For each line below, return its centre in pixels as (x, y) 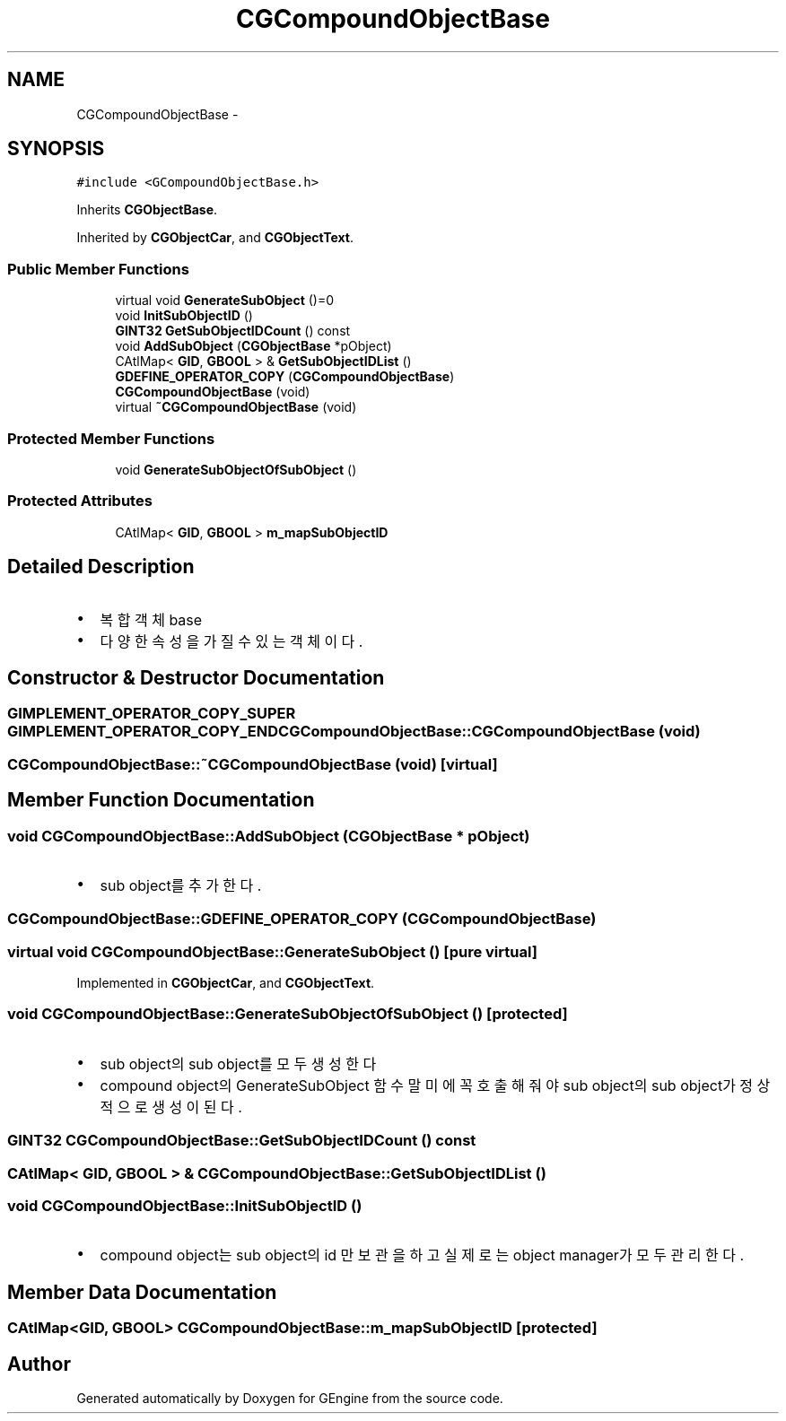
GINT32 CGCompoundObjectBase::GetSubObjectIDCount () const (242, 1141)
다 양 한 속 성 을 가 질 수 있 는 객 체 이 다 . (231, 641)
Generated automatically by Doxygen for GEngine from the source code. (290, 1399)
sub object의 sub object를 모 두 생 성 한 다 (238, 1064)
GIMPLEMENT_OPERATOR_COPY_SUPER (152, 714)
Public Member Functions (98, 269)
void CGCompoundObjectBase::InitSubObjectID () (185, 1205)
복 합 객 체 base (151, 619)
